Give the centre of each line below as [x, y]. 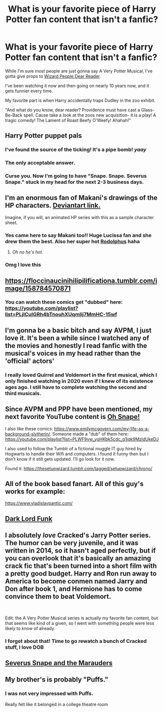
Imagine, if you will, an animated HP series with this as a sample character [80, 217]
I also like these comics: [29, 429]
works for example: [35, 491]
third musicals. [23, 393]
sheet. [11, 222]
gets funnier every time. [29, 91]
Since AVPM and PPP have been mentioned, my [79, 409]
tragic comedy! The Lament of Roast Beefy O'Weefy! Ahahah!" [68, 120]
